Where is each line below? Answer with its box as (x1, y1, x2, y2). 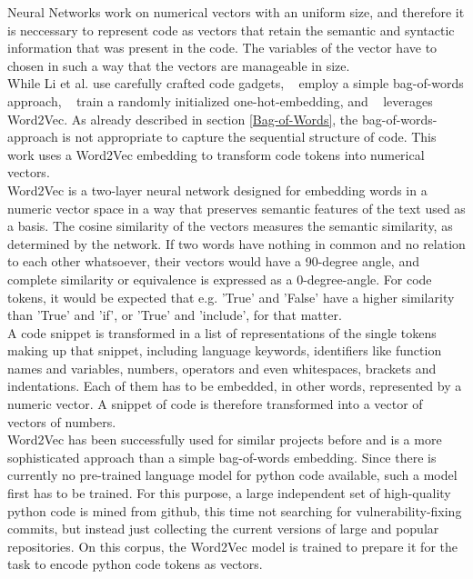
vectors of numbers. (7, 412, 116, 431)
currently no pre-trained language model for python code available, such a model (7, 465, 458, 484)
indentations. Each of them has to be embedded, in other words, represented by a (7, 376, 462, 395)
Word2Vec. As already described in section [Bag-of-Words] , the (7, 109, 358, 128)
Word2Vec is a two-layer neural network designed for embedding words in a (7, 180, 428, 199)
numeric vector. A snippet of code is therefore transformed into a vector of (7, 394, 423, 414)
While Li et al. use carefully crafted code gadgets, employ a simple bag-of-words (7, 74, 464, 93)
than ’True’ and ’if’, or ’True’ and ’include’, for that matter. (7, 305, 342, 324)
